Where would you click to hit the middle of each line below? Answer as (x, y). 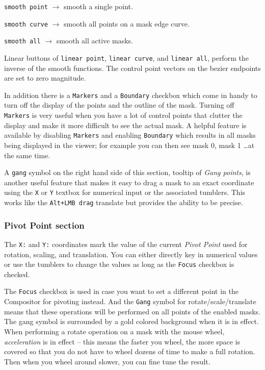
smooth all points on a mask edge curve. (126, 23)
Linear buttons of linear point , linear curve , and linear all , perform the (126, 57)
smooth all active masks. (95, 41)
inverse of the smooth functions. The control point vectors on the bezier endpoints (132, 68)
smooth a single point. (98, 6)
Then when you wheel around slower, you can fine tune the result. (107, 361)
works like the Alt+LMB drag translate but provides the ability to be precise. (124, 202)
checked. (17, 274)
